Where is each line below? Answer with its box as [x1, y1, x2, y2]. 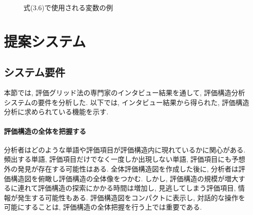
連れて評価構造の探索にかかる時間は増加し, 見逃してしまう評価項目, [17, 183, 236, 193]
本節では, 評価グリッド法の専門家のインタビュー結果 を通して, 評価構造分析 [4, 87, 245, 98]
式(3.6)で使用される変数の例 [23, 2, 113, 12]
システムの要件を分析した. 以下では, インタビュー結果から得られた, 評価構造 [4, 97, 250, 107]
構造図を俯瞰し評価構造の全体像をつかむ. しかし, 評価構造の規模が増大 [10, 173, 239, 183]
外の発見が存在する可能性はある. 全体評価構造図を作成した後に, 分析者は [4, 163, 239, 173]
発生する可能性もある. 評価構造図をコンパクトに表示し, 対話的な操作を [17, 192, 246, 202]
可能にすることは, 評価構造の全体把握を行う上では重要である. [4, 202, 202, 212]
